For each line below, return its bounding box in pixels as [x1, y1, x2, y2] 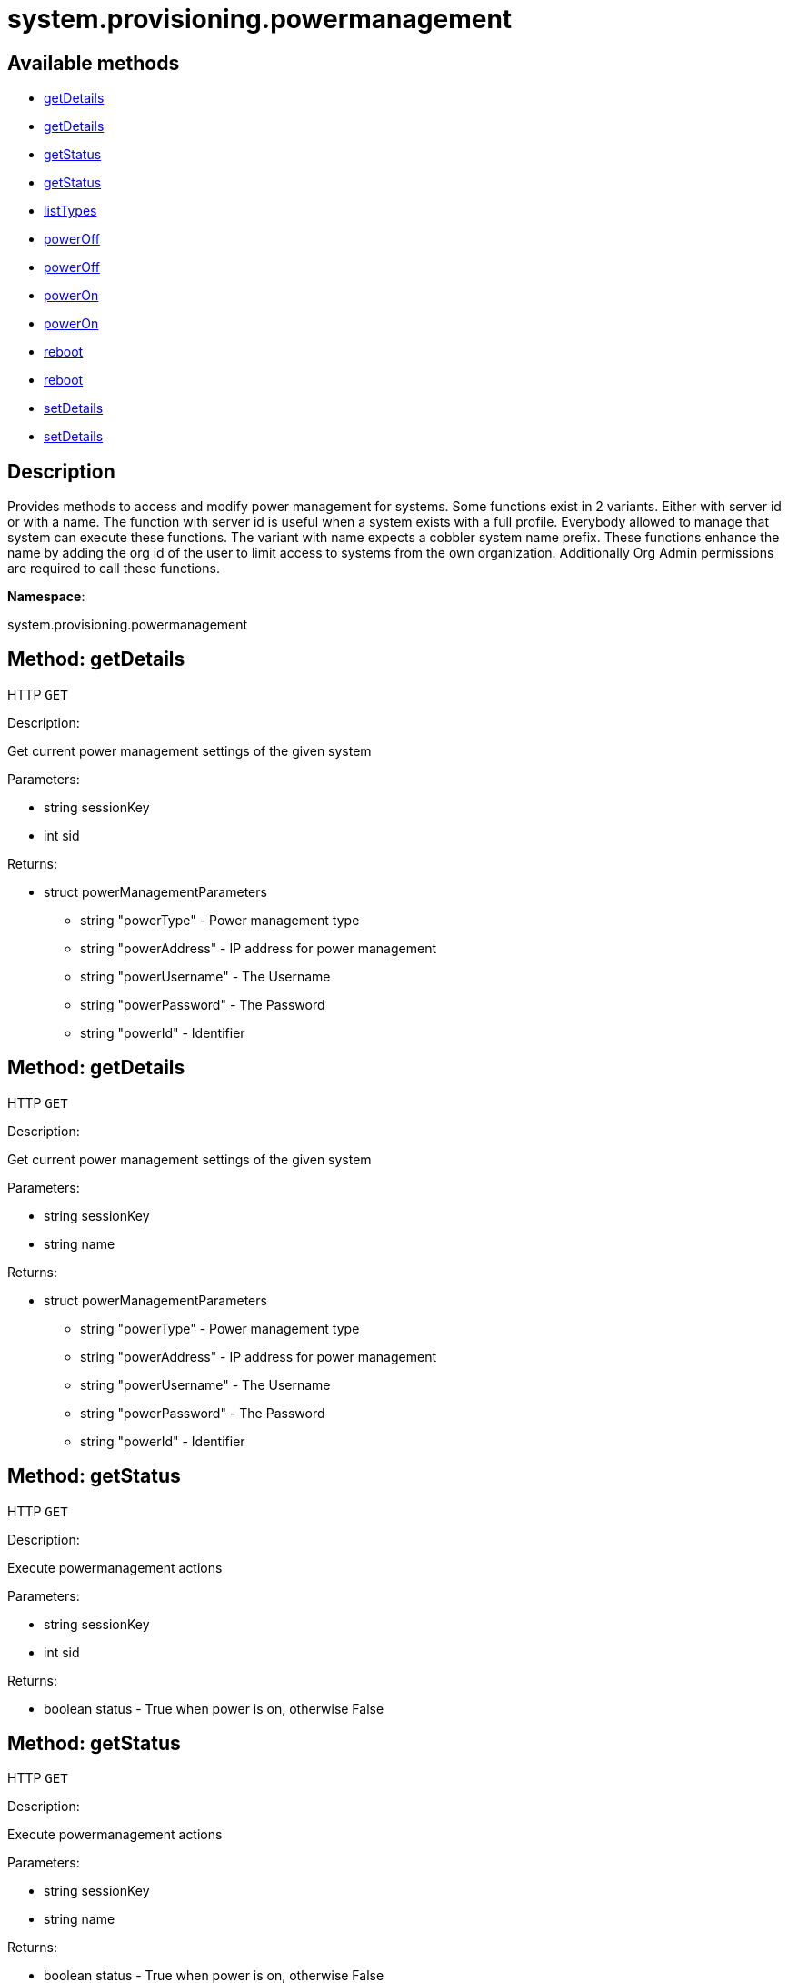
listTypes [44, 203, 97, 219]
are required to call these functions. [7, 560, 220, 577]
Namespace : [7, 589, 85, 605]
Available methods [7, 51, 180, 75]
